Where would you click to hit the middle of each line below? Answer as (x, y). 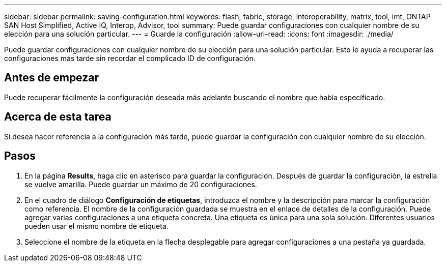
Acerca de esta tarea (58, 117)
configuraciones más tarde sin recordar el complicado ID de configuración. (130, 58)
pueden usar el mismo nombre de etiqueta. (96, 226)
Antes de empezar (51, 78)
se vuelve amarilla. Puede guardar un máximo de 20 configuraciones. (141, 184)
